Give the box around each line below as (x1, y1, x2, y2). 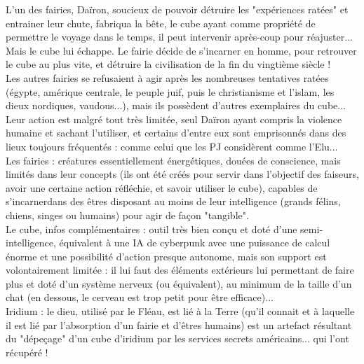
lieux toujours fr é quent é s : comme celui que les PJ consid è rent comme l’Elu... (6, 139, 338, 153)
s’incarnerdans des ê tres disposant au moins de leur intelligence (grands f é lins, (6, 194, 341, 209)
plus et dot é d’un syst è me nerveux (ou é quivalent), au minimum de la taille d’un (6, 276, 352, 290)
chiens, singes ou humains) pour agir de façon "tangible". (6, 207, 249, 222)
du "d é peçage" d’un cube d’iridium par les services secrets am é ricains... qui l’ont (6, 331, 349, 346)
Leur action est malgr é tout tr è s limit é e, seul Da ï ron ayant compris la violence (6, 111, 342, 126)
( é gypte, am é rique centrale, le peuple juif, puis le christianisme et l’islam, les (6, 84, 335, 99)
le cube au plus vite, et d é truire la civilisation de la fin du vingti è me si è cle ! (6, 57, 331, 71)
